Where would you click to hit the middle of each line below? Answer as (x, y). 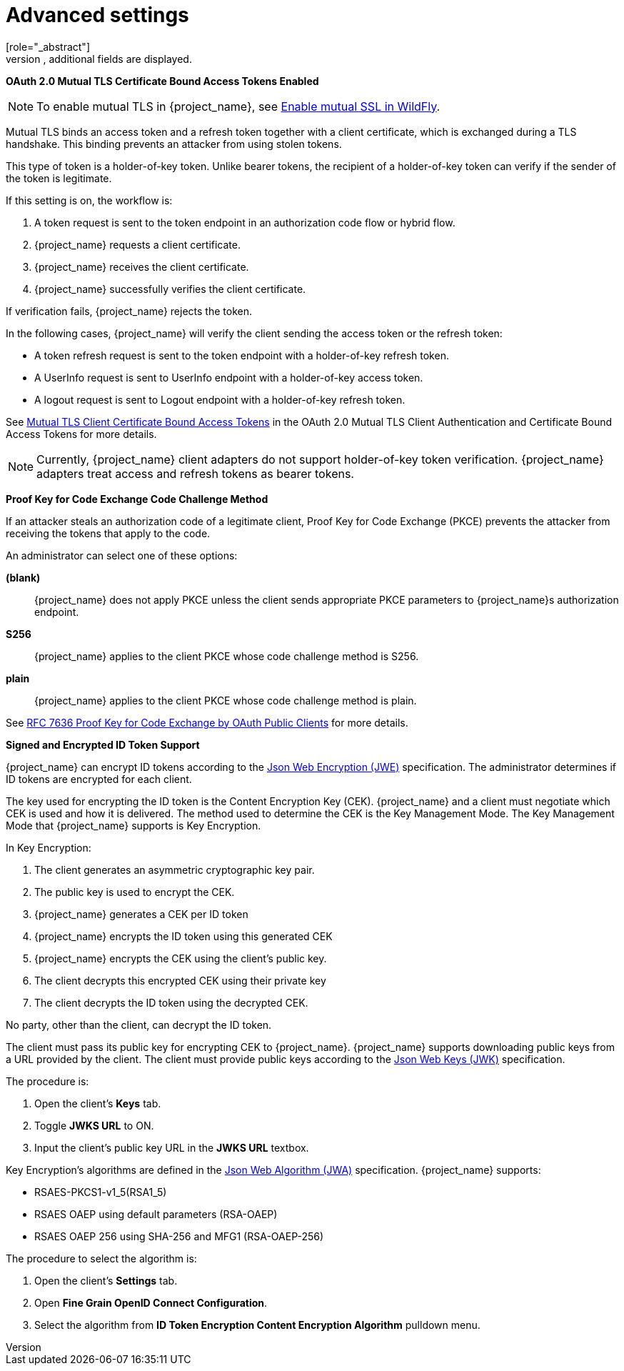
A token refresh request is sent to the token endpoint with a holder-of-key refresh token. (242, 355)
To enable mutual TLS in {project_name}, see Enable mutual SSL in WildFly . (238, 106)
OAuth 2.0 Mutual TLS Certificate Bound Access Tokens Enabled (162, 81)
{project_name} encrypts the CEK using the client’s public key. (181, 958)
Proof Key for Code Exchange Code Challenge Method (137, 499)
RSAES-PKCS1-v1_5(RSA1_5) (101, 1192)
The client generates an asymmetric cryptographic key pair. (175, 869)
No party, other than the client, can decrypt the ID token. (139, 1024)
